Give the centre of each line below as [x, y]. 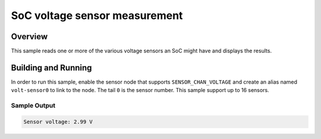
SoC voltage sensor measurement [97, 15]
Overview [29, 37]
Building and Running [51, 67]
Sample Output [33, 106]
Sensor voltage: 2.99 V [58, 121]
